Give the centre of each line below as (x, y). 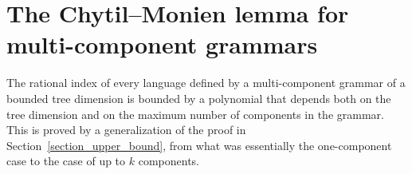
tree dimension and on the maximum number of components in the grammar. (195, 114)
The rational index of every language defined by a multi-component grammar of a (206, 83)
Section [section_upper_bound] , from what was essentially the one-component (199, 145)
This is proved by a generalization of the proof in (126, 130)
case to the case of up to (66, 161)
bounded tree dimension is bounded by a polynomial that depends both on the (199, 98)
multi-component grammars (162, 44)
